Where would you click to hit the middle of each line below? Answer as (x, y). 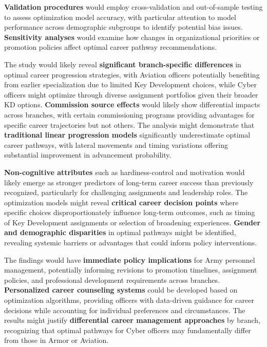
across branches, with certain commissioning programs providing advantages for (129, 114)
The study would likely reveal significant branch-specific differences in (123, 64)
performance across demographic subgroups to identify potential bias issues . (123, 27)
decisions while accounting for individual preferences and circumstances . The (125, 310)
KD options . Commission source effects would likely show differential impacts (132, 104)
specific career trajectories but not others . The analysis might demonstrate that (129, 124)
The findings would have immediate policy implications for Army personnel (130, 259)
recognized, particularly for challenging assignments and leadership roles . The (126, 192)
